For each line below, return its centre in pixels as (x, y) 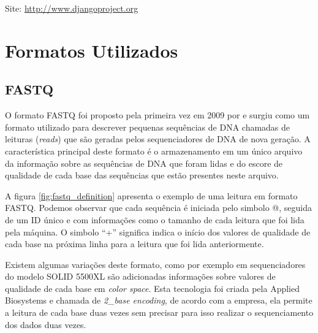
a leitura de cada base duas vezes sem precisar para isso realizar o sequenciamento (159, 312)
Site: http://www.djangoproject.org (72, 8)
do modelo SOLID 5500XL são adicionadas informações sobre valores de (140, 276)
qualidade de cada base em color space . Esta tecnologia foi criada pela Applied (152, 288)
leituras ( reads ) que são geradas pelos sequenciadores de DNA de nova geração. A (158, 139)
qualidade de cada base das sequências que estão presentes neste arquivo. (142, 175)
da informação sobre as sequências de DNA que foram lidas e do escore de (144, 163)
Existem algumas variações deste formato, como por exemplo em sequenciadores (155, 264)
